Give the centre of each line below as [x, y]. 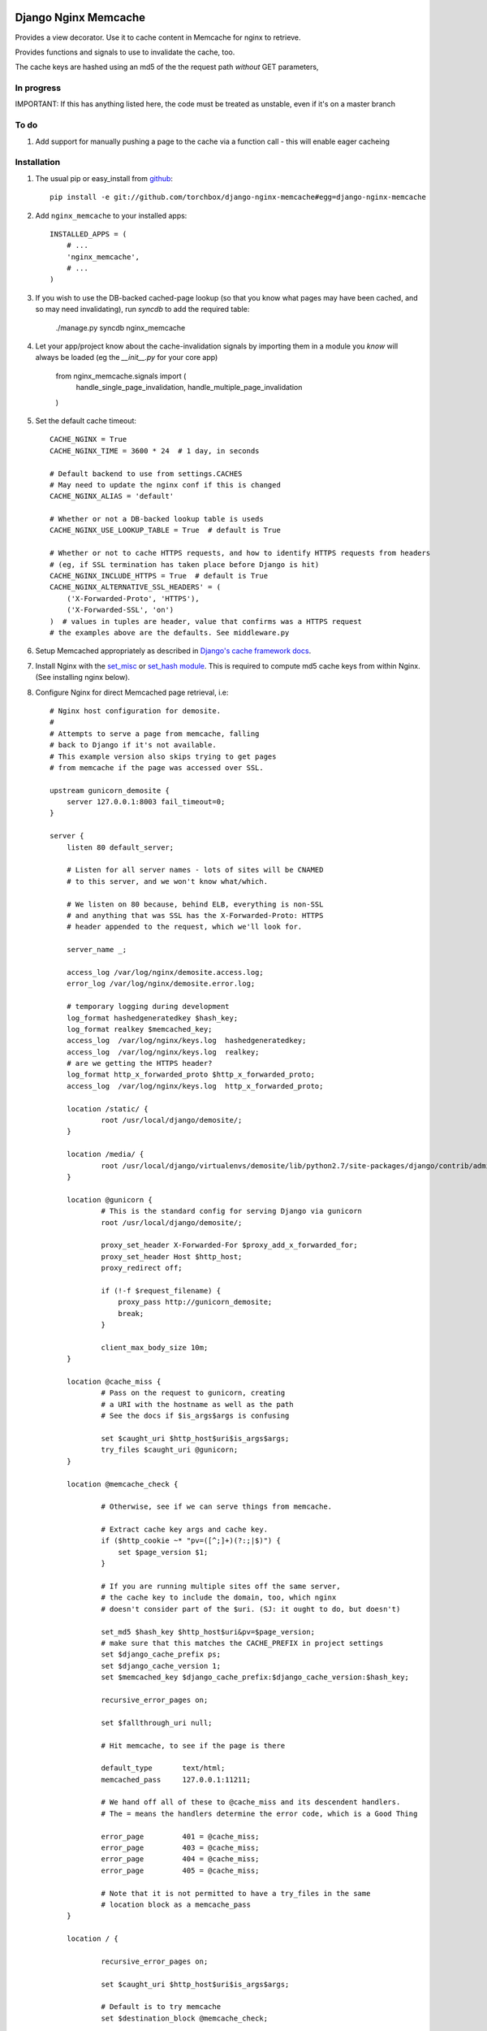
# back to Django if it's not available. [133, 745]
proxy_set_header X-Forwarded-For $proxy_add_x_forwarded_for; [229, 1245]
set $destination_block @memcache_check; [184, 2018]
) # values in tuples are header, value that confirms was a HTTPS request [206, 621]
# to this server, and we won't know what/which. [167, 881]
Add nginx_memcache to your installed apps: [111, 215]
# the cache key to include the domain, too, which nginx [219, 1598]
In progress [38, 88]
